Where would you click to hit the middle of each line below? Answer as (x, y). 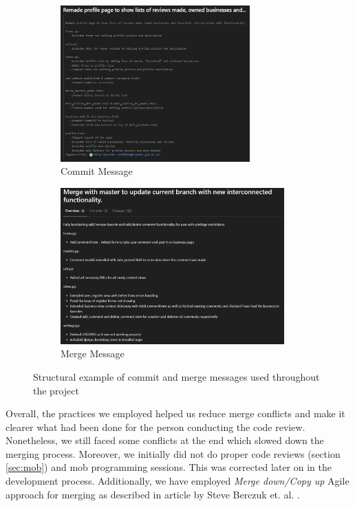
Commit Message (97, 171)
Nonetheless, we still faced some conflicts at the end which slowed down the (165, 440)
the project (56, 390)
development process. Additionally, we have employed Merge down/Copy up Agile (177, 481)
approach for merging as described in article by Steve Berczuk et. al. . (153, 494)
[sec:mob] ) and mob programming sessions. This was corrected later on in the (169, 467)
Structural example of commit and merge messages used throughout (176, 376)
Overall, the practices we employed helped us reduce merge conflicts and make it (175, 413)
